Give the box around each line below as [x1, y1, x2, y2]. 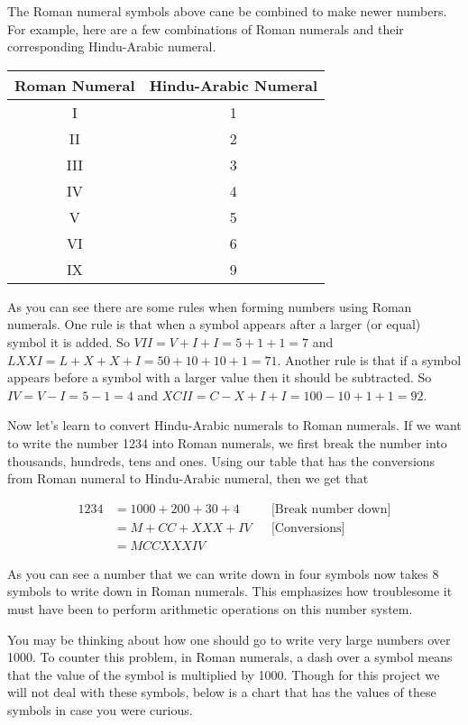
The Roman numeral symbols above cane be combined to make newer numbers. [7, 2, 447, 20]
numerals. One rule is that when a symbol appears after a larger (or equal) [7, 315, 421, 334]
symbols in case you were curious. [7, 700, 193, 719]
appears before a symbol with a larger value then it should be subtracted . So [7, 368, 432, 387]
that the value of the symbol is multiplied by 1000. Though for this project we [7, 665, 440, 684]
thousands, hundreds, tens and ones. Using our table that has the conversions [7, 451, 436, 470]
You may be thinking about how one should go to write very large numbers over [7, 629, 451, 648]
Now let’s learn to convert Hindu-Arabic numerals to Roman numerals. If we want [7, 416, 462, 435]
